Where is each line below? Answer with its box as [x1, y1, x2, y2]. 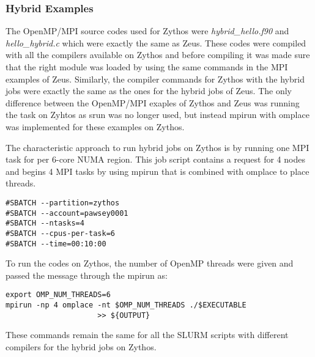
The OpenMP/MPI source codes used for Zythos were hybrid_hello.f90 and [6, 24, 289, 37]
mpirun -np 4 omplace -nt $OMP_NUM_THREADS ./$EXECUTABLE [6, 301, 246, 310]
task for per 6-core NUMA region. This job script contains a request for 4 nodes [6, 153, 305, 166]
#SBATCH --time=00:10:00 [6, 239, 106, 248]
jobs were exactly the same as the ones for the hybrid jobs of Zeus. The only [6, 84, 292, 97]
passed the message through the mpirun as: [6, 268, 168, 281]
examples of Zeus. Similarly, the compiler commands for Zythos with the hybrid [6, 72, 305, 85]
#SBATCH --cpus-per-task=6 [6, 229, 115, 238]
